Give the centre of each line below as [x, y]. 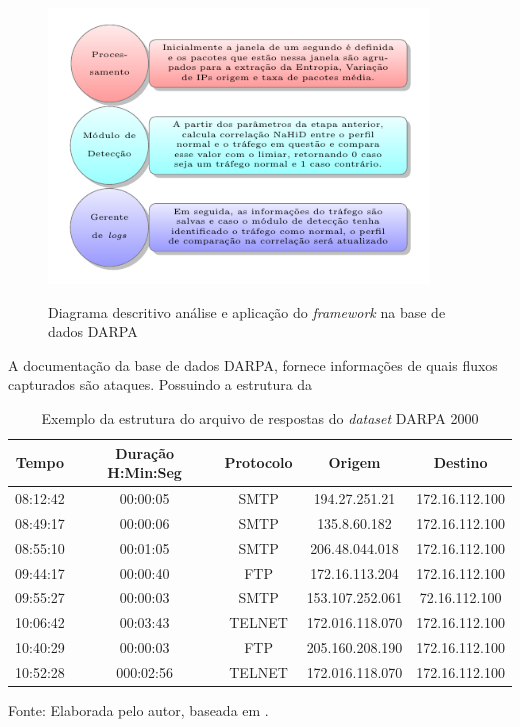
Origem [354, 462]
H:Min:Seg [144, 472]
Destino [460, 462]
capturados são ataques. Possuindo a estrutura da [160, 384]
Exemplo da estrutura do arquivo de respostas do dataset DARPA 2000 [260, 418]
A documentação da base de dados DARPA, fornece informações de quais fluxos [253, 364]
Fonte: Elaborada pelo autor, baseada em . [138, 710]
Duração [145, 452]
